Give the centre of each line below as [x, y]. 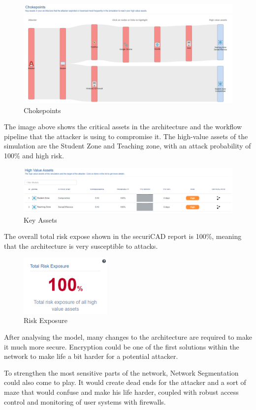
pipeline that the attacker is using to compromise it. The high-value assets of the [126, 136]
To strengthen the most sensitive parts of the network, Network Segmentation [121, 372]
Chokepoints [42, 110]
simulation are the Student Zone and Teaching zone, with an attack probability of [128, 146]
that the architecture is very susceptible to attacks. [81, 246]
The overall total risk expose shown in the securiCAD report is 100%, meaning [123, 236]
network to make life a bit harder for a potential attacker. [91, 356]
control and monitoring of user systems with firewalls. [85, 401]
